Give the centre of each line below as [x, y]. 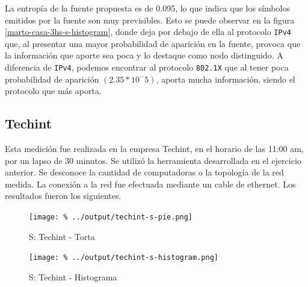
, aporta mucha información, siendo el [226, 79]
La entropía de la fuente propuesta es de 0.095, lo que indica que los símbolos [147, 8]
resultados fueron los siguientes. [63, 196]
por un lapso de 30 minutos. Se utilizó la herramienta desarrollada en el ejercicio [153, 160]
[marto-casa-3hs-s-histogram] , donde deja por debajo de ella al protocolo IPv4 [148, 32]
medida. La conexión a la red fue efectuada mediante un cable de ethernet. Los [150, 184]
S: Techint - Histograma [73, 276]
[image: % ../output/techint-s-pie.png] [111, 217]
